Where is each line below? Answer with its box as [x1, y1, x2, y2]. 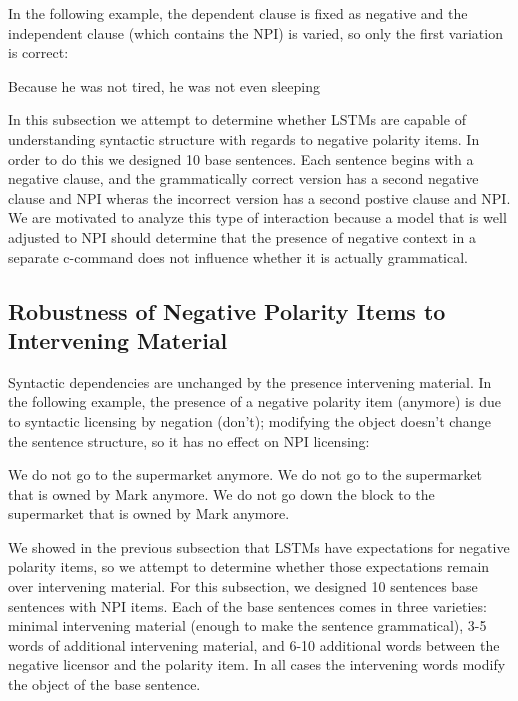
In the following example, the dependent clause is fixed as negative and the [8, 3, 468, 23]
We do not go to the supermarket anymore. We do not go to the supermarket [8, 464, 482, 485]
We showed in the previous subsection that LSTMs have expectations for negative [8, 536, 510, 557]
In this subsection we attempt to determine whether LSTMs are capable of [8, 109, 466, 130]
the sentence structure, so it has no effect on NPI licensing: [8, 430, 370, 451]
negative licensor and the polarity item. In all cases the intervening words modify [8, 654, 506, 675]
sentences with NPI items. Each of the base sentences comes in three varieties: [8, 595, 487, 616]
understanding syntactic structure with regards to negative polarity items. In [8, 128, 480, 149]
